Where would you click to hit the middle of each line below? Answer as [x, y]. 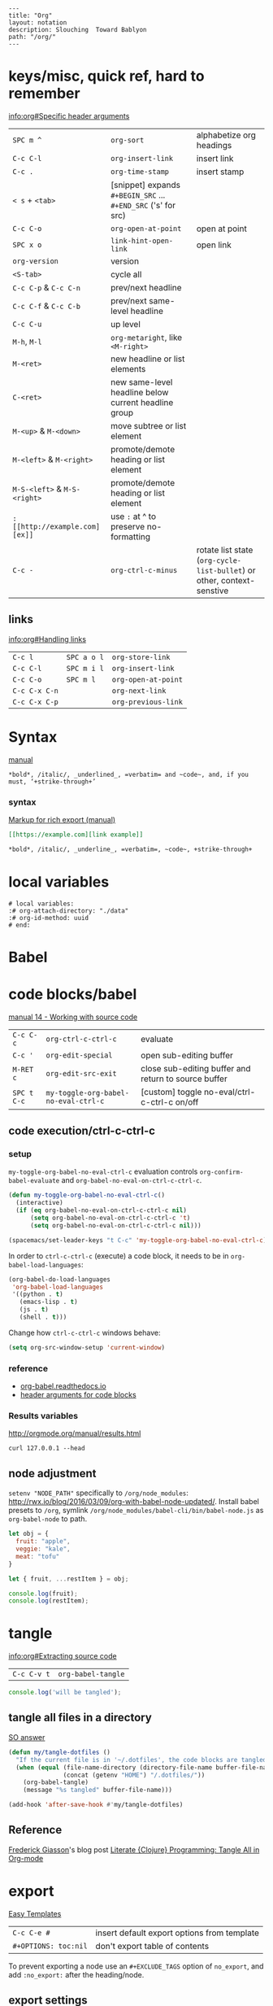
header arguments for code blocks [78, 1395]
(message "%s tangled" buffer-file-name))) [98, 1790]
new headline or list [148, 359]
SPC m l [81, 679]
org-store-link [141, 657]
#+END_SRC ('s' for [143, 205]
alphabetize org [226, 135]
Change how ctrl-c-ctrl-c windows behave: [84, 1332]
